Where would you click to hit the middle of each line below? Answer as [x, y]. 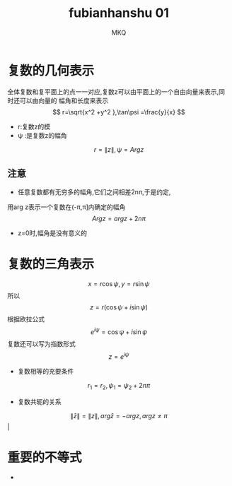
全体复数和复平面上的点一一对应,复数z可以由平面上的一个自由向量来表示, [113, 91]
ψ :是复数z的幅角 [42, 135]
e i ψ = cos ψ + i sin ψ [119, 331]
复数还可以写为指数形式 [41, 344]
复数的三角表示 [51, 264]
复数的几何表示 [51, 70]
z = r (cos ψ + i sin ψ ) [119, 307]
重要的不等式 [45, 457]
